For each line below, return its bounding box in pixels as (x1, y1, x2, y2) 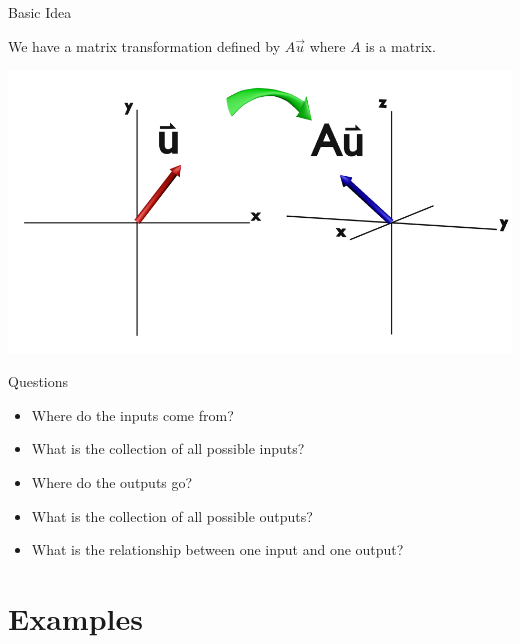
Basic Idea (8, 2, 72, 22)
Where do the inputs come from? (31, 404, 234, 425)
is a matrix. (365, 35, 436, 56)
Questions (8, 371, 69, 392)
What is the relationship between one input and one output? (31, 539, 404, 560)
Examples (8, 598, 143, 639)
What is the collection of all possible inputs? (31, 438, 305, 459)
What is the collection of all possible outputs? (31, 505, 313, 526)
